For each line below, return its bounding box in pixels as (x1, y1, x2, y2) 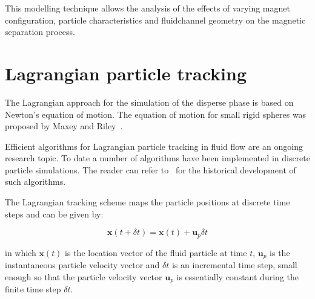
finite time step (5, 283, 61, 295)
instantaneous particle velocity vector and (5, 259, 160, 271)
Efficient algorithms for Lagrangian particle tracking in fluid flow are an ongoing (5, 140, 303, 152)
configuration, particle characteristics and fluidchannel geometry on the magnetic (5, 13, 306, 26)
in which (5, 246, 36, 259)
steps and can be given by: (5, 207, 104, 220)
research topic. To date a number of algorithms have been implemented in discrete (5, 152, 310, 164)
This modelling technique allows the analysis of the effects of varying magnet (5, 2, 290, 14)
